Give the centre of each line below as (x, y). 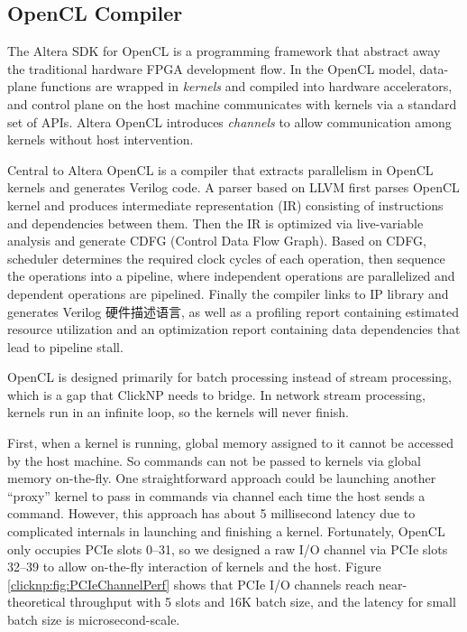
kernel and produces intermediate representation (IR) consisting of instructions (225, 204)
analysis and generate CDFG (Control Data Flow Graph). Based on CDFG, (217, 241)
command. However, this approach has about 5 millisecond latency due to (211, 513)
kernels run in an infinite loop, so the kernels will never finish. (178, 412)
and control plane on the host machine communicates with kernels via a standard (232, 103)
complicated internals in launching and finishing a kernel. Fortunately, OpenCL (226, 531)
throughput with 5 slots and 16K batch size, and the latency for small (263, 602)
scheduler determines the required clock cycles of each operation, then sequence (226, 258)
